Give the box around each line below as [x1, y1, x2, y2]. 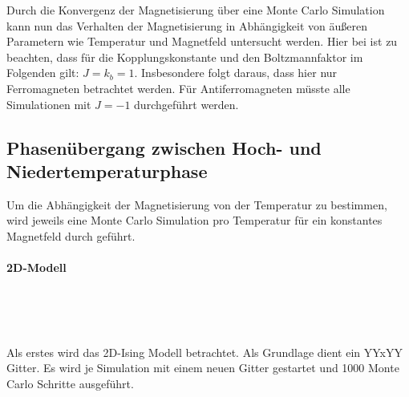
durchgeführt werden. [134, 95, 239, 112]
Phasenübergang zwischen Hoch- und [6, 135, 322, 160]
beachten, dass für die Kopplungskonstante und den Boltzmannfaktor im [6, 48, 363, 65]
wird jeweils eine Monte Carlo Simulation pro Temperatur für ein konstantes [6, 212, 383, 229]
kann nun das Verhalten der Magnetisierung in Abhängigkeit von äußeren [6, 17, 367, 34]
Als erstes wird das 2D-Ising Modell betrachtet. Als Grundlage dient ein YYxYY [6, 343, 403, 360]
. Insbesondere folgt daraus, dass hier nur [134, 64, 338, 81]
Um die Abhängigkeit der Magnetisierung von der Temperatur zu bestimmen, [6, 196, 387, 213]
